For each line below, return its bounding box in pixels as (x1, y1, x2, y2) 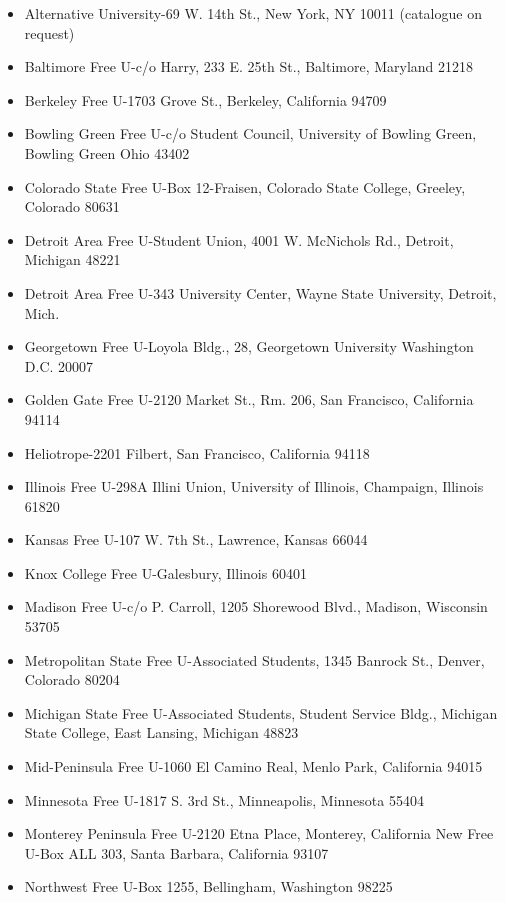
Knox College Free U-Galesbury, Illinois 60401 (24, 562, 307, 583)
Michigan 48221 (24, 249, 121, 270)
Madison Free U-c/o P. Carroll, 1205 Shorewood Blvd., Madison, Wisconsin (24, 596, 488, 617)
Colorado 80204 (24, 669, 120, 690)
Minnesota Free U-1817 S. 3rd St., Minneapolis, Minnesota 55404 (24, 789, 424, 810)
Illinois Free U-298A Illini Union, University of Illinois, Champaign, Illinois (24, 476, 484, 497)
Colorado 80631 (24, 196, 120, 217)
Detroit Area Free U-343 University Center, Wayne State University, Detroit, (24, 282, 497, 303)
